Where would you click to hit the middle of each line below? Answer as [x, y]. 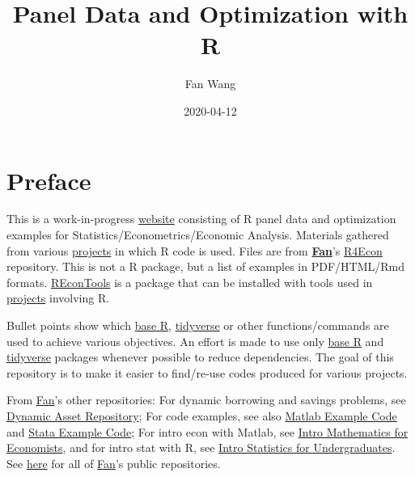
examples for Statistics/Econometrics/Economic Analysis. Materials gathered [198, 235]
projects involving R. [58, 298]
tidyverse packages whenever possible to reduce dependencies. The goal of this [200, 357]
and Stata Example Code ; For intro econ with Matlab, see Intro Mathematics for [207, 431]
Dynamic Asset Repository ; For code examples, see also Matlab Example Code [202, 415]
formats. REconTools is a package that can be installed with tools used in [190, 282]
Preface [49, 180]
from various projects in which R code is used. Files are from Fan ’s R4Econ [195, 250]
